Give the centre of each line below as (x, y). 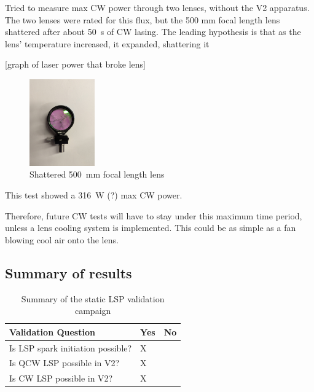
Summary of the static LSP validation (93, 298)
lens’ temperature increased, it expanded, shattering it (107, 43)
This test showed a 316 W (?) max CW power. (94, 194)
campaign (93, 311)
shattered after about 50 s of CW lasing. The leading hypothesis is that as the (153, 32)
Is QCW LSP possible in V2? (65, 363)
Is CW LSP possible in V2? (61, 378)
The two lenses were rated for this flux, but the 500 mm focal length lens (143, 19)
